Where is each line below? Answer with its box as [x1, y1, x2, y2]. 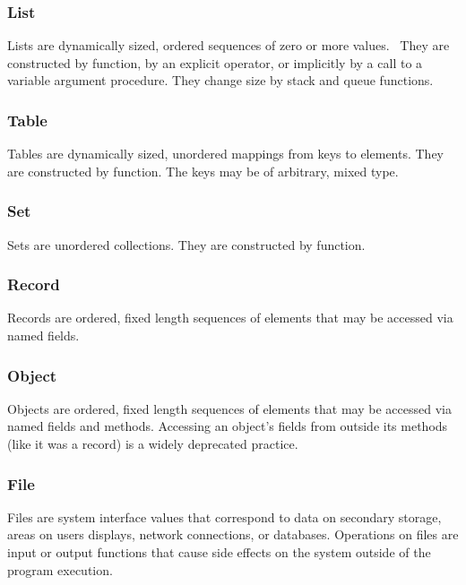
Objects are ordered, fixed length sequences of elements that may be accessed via [7, 399, 452, 417]
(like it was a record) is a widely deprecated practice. [7, 434, 298, 453]
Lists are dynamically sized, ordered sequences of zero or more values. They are [7, 36, 450, 55]
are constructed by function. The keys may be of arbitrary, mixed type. [7, 161, 399, 180]
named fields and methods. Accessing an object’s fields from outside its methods [7, 417, 448, 435]
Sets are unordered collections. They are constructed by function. [7, 235, 366, 254]
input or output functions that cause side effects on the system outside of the [7, 543, 431, 562]
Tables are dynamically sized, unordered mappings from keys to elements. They [7, 144, 444, 163]
